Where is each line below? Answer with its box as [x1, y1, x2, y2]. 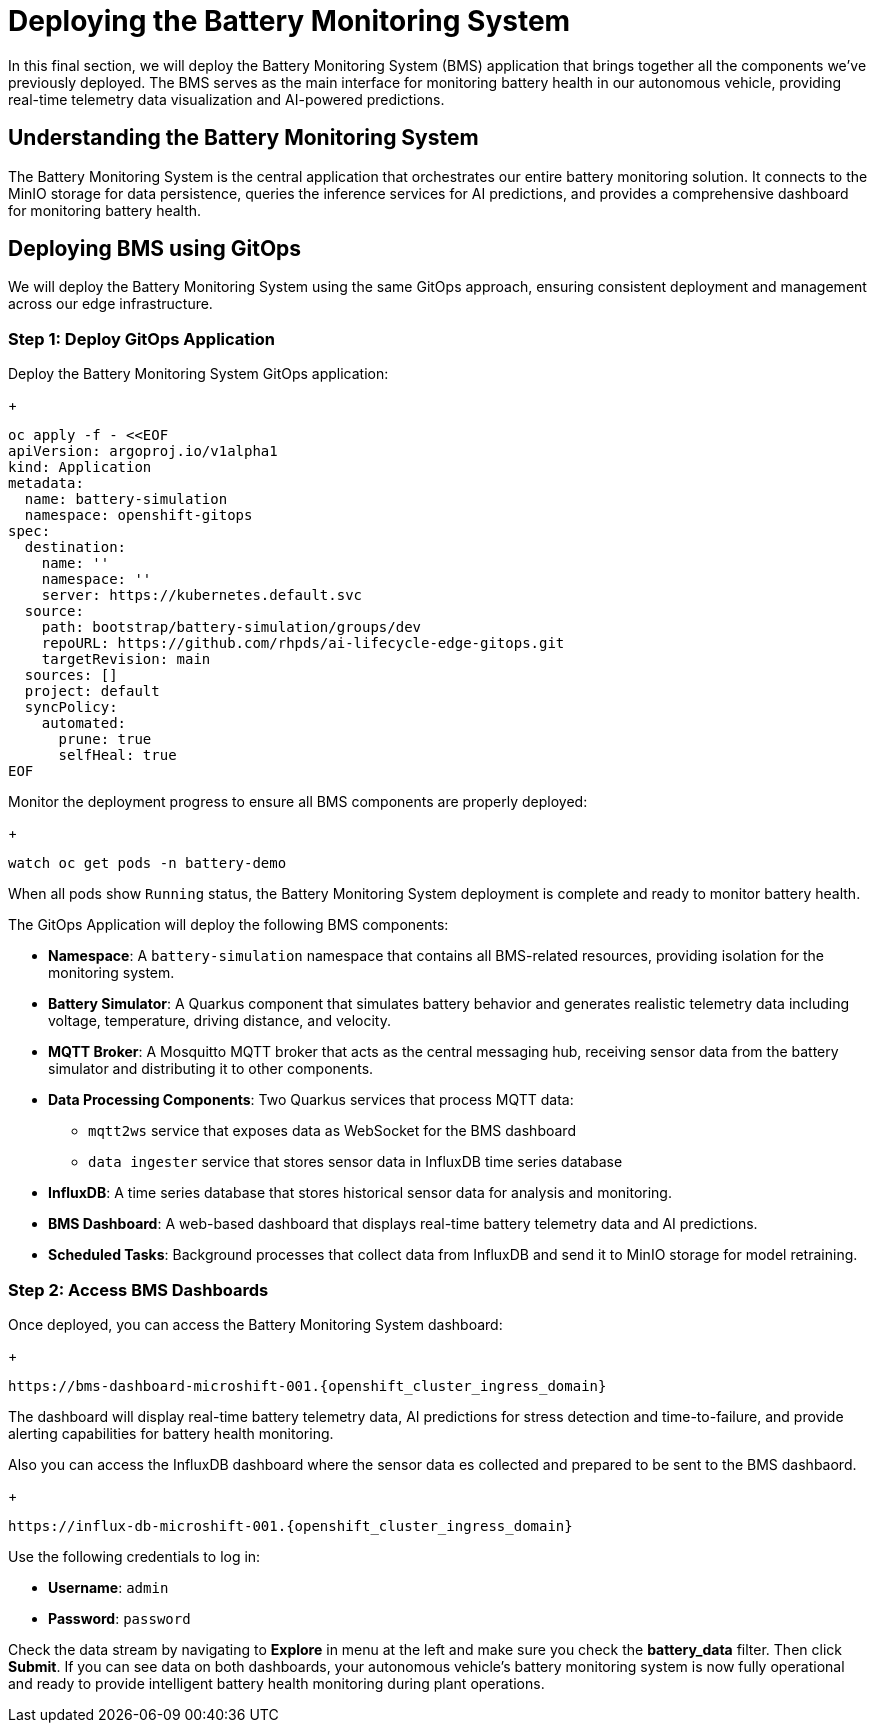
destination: [24, 539, 127, 556]
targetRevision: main [41, 651, 211, 668]
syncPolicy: [24, 699, 118, 716]
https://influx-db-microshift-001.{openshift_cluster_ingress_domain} [8, 1517, 573, 1534]
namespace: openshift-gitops [24, 507, 253, 524]
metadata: [8, 475, 84, 492]
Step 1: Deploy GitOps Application [8, 328, 275, 349]
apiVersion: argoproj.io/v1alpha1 [8, 443, 278, 460]
